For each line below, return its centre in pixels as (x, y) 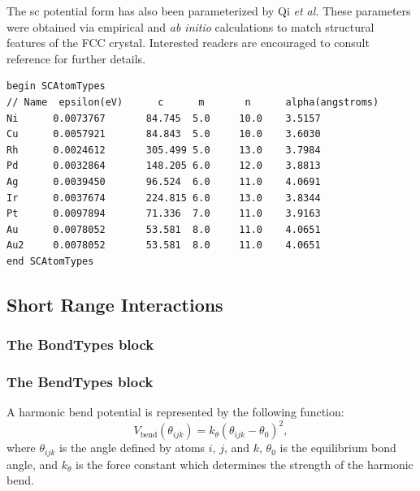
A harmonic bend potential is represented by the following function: (175, 412)
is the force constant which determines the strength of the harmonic (245, 464)
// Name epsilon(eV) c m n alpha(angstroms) (193, 102)
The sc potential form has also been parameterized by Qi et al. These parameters (209, 11)
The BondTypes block (80, 345)
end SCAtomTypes (50, 261)
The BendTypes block (80, 382)
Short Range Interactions (115, 304)
